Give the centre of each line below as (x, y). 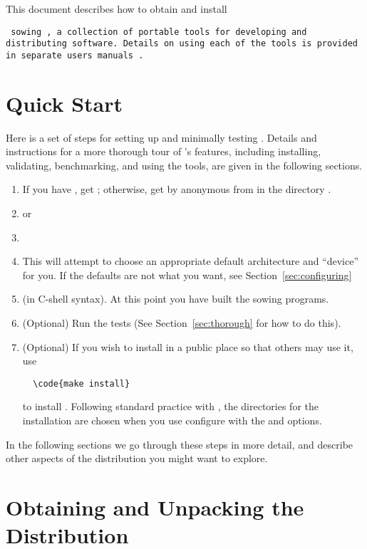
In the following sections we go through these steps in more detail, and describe (180, 444)
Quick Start (64, 103)
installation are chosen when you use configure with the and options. (172, 420)
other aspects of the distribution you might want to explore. (137, 458)
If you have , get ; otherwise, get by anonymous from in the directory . (177, 189)
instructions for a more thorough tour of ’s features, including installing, (164, 151)
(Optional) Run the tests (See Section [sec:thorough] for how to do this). (182, 323)
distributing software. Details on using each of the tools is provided (182, 44)
